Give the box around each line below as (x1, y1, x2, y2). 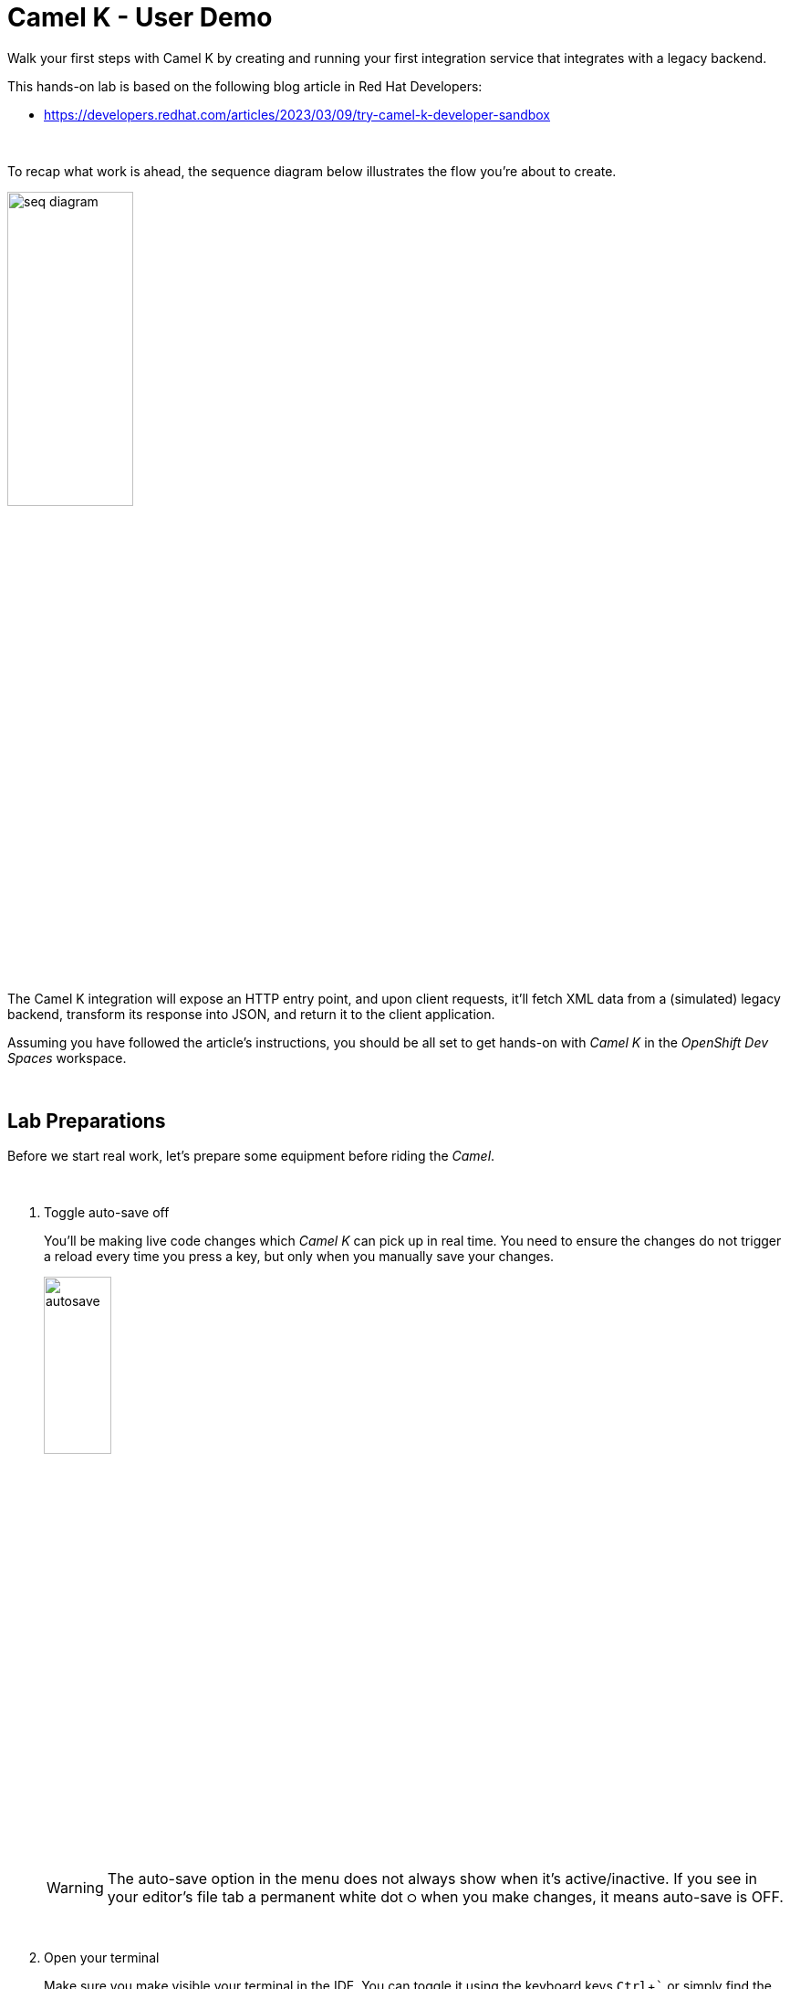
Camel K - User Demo (7, 2, 273, 33)
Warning (47, 1878, 104, 1897)
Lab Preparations (7, 1109, 166, 1132)
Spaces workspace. (7, 1049, 127, 1066)
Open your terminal (44, 1949, 160, 1965)
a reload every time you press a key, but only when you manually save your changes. (44, 1248, 555, 1265)
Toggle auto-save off (44, 1205, 170, 1221)
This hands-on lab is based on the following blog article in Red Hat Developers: (7, 78, 483, 94)
